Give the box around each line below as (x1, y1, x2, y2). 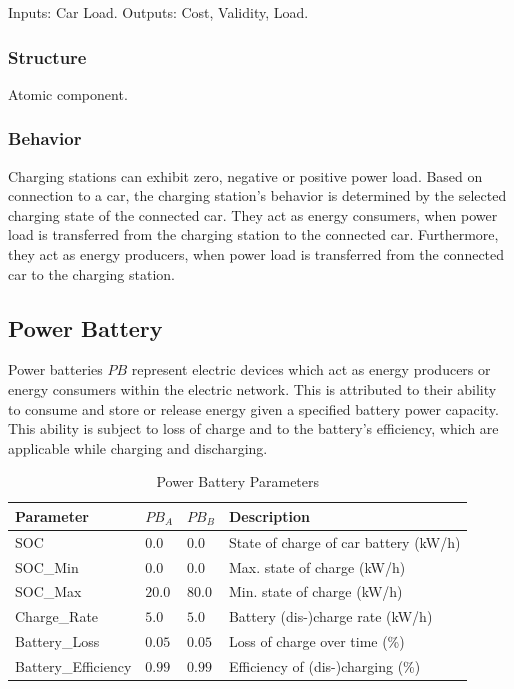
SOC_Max (15, 581, 82, 602)
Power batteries (8, 359, 103, 380)
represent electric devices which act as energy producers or (131, 359, 491, 380)
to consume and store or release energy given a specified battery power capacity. (8, 398, 499, 419)
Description (228, 505, 310, 526)
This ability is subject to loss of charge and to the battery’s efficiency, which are (8, 418, 499, 439)
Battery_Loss (15, 631, 100, 652)
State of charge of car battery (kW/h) (228, 531, 461, 552)
